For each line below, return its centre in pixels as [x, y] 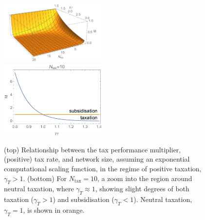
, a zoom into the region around [145, 178]
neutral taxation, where [39, 189]
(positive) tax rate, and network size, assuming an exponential [97, 159]
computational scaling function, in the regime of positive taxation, [103, 169]
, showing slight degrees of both [142, 189]
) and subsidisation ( [84, 199]
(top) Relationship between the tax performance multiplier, [93, 149]
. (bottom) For [45, 178]
